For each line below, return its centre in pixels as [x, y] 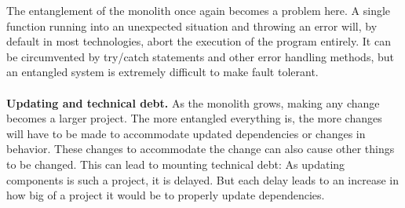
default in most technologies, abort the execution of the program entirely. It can [199, 41]
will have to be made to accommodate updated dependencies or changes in [186, 133]
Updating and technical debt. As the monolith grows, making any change [193, 102]
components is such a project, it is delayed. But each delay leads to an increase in [203, 179]
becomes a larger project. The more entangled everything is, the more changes [194, 118]
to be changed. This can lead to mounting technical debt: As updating [176, 164]
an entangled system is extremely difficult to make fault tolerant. [162, 72]
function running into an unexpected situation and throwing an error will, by [192, 26]
